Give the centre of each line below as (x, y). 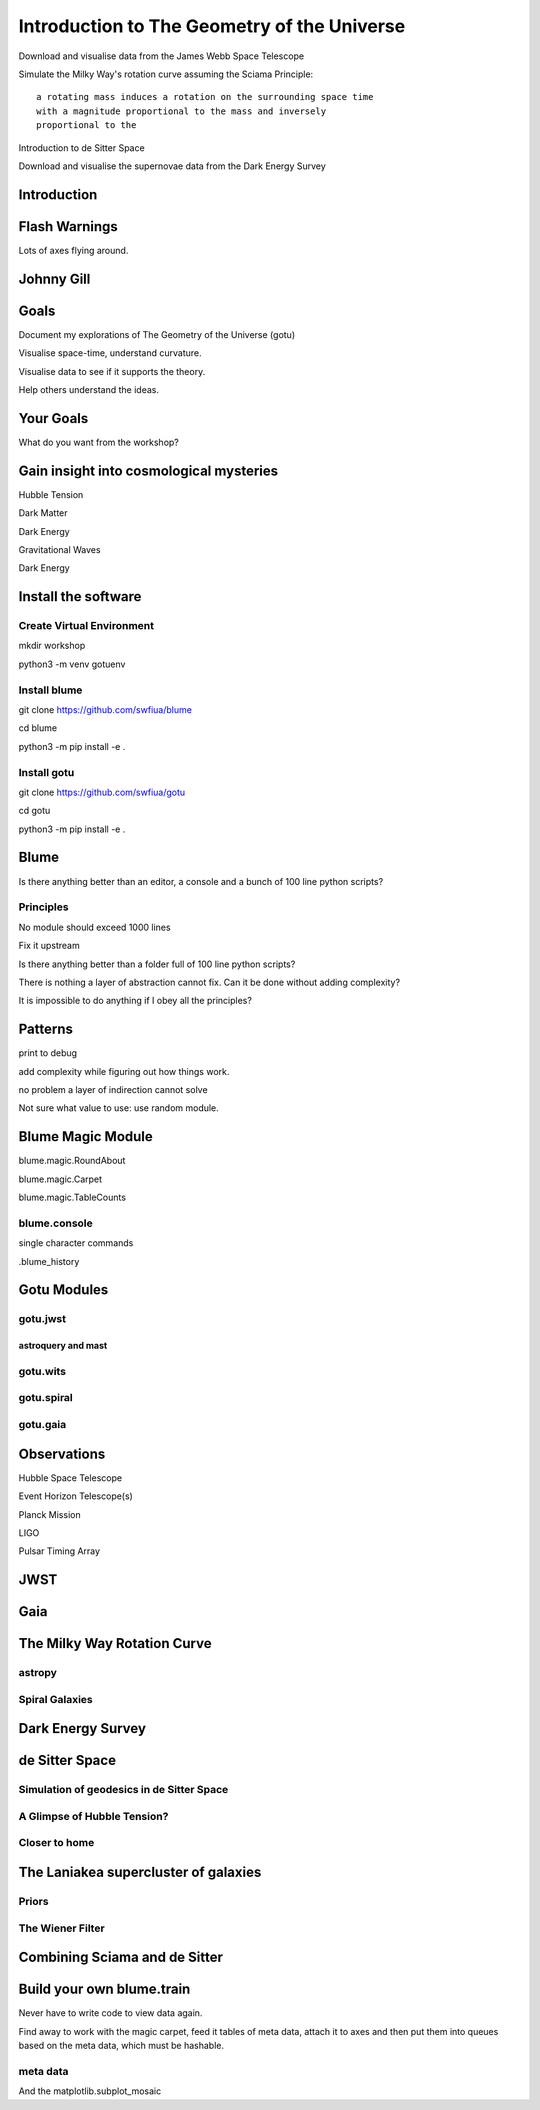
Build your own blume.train (104, 1989)
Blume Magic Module (86, 1136)
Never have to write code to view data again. (110, 2013)
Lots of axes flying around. (73, 250)
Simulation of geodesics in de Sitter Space (123, 1790)
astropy (37, 1673)
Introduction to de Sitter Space (81, 147)
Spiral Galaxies (56, 1699)
